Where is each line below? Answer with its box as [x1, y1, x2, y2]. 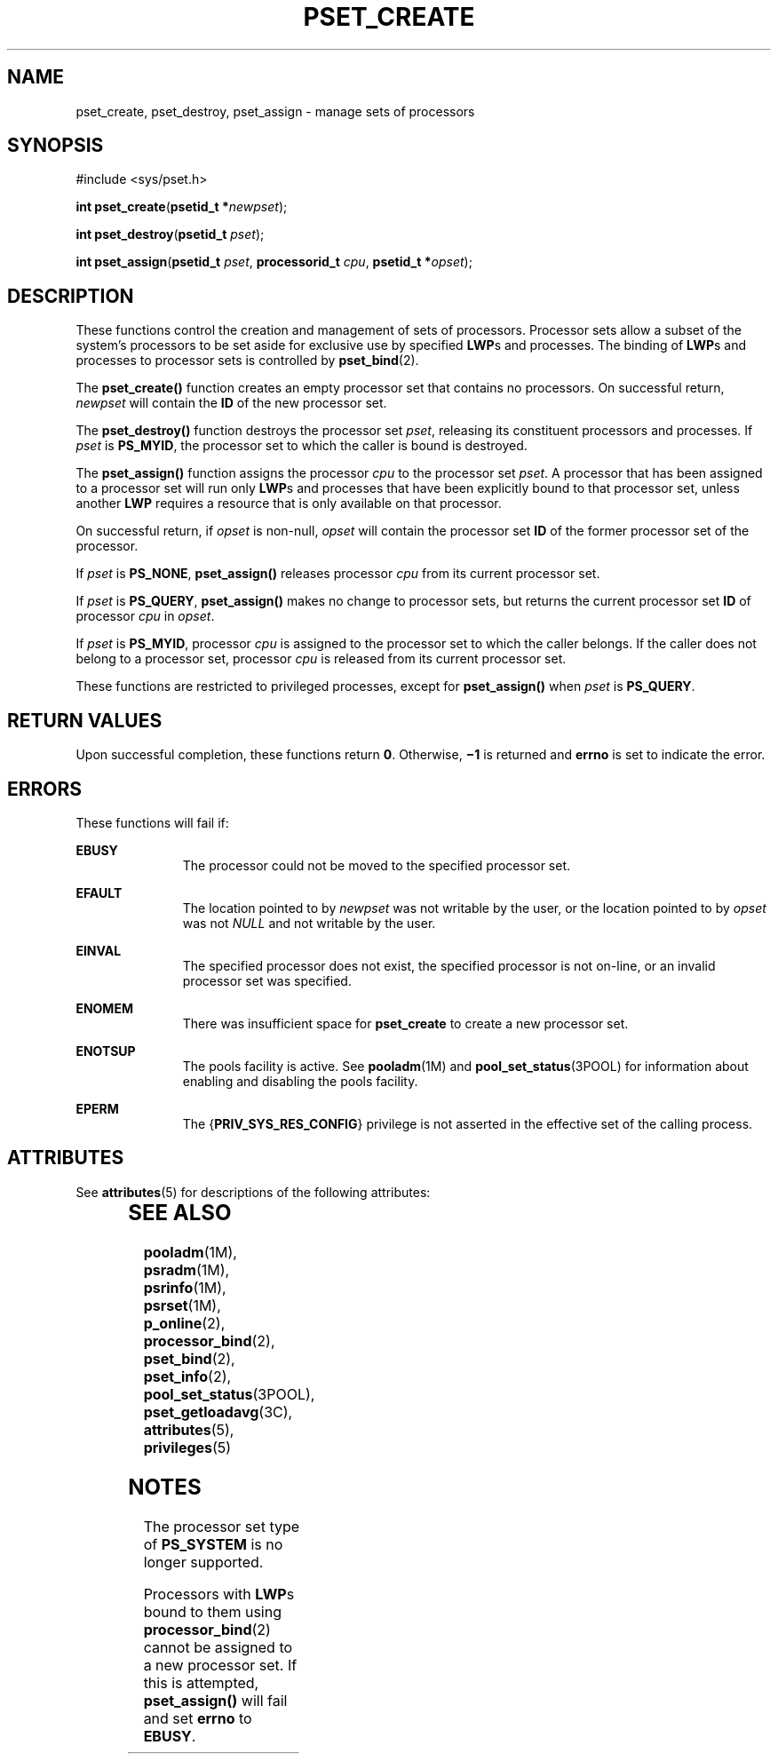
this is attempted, [143, 1673, 259, 1692]
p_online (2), [143, 1313, 226, 1332]
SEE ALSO [128, 1199, 232, 1226]
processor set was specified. [182, 972, 352, 988]
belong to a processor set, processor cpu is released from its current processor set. [75, 651, 567, 667]
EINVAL [75, 942, 122, 958]
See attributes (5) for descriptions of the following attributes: [75, 1184, 431, 1200]
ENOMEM [75, 1000, 133, 1016]
